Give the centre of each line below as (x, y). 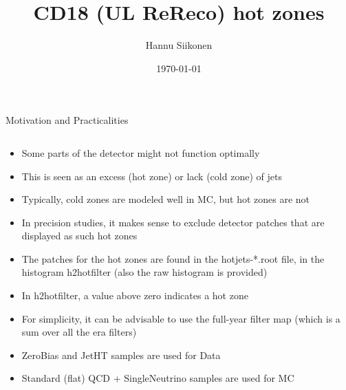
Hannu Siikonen (179, 45)
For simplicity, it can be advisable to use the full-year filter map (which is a (181, 318)
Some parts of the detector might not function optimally (141, 152)
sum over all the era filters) (79, 332)
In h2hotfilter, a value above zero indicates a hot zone (135, 295)
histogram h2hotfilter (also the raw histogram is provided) (144, 272)
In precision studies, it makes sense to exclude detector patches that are (173, 222)
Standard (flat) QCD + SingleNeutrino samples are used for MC (158, 378)
